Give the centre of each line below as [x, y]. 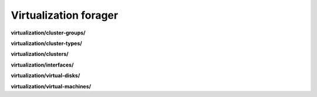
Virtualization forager [65, 15]
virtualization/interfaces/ [42, 65]
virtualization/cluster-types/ [46, 43]
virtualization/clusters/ [40, 54]
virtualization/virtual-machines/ [51, 86]
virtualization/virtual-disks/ [45, 75]
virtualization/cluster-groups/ [48, 33]
